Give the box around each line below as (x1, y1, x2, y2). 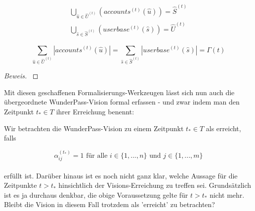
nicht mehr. (210, 189, 245, 200)
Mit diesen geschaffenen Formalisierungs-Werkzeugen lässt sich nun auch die (4, 87, 235, 97)
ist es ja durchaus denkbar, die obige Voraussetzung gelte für (4, 189, 188, 200)
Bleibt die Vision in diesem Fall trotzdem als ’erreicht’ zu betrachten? (4, 199, 215, 210)
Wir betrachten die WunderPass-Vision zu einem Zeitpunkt (4, 123, 184, 133)
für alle (86, 152, 108, 159)
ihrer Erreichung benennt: (56, 106, 134, 116)
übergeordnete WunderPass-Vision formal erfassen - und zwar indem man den (4, 97, 240, 107)
